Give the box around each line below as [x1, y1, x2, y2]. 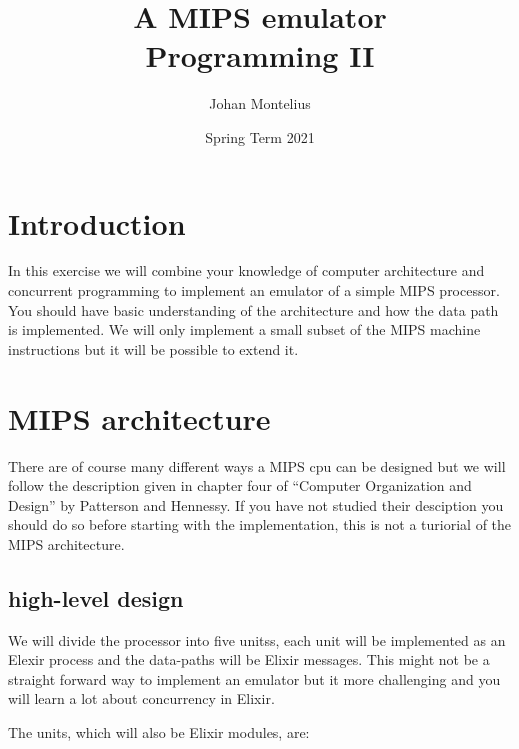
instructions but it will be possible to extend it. [8, 338, 299, 359]
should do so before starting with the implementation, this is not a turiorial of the [8, 514, 512, 535]
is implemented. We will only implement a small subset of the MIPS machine [8, 319, 481, 340]
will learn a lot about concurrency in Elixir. [8, 688, 275, 709]
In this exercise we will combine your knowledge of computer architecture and [8, 260, 485, 281]
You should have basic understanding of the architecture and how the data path [8, 299, 499, 320]
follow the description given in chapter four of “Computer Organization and [8, 475, 472, 496]
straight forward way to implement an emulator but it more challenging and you [8, 668, 501, 689]
